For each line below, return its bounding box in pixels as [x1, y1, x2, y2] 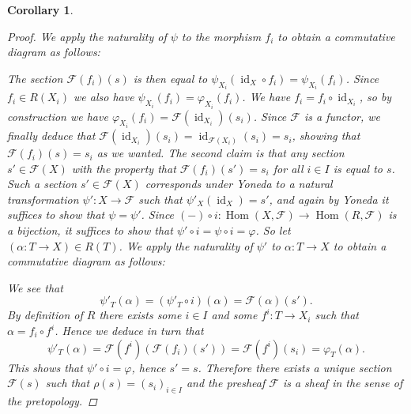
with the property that [71, 160, 176, 176]
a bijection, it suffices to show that [7, 222, 173, 239]
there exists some [99, 307, 182, 323]
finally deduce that [7, 127, 96, 144]
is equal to [333, 160, 383, 176]
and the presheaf [186, 374, 266, 391]
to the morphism [181, 28, 262, 44]
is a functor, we [304, 107, 381, 124]
